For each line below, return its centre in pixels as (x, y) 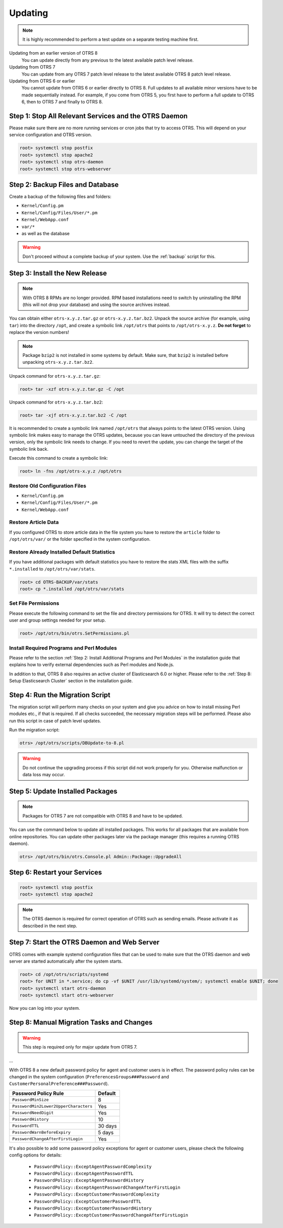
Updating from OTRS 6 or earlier (42, 81)
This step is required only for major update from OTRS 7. (80, 1047)
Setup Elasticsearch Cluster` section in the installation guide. (71, 681)
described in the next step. (50, 926)
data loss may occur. (44, 774)
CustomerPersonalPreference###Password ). (59, 1084)
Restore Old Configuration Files (48, 486)
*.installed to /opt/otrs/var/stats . (52, 569)
